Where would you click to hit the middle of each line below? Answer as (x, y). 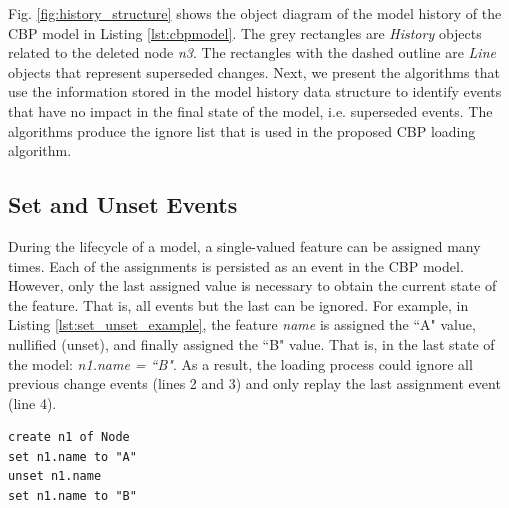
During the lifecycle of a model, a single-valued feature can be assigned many (244, 245)
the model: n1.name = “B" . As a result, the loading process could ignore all (240, 363)
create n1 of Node (69, 437)
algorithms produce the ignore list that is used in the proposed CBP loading (242, 130)
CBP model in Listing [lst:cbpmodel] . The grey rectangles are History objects (245, 32)
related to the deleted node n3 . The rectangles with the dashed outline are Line (252, 52)
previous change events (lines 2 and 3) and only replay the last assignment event (254, 383)
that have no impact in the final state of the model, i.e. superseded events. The (250, 110)
